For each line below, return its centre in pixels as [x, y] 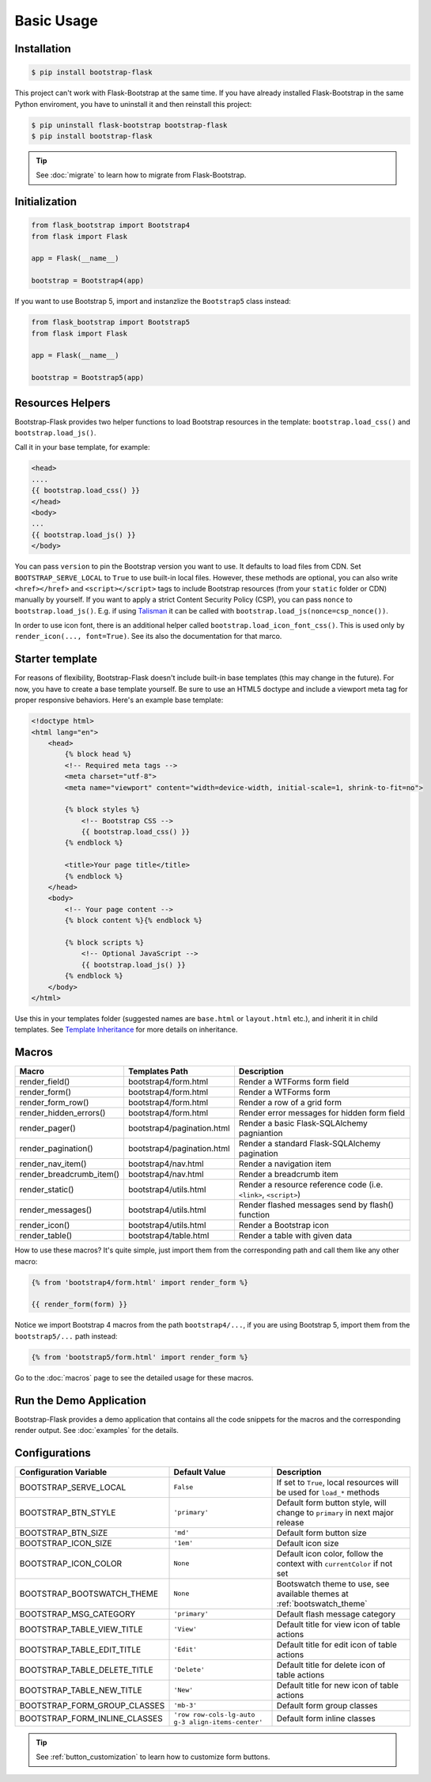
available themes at [313, 1594]
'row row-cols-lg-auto [214, 1714]
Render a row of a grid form [290, 1103]
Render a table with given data [295, 1236]
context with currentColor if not [335, 1564]
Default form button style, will [331, 1503]
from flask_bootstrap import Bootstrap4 [110, 225]
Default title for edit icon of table [336, 1644]
